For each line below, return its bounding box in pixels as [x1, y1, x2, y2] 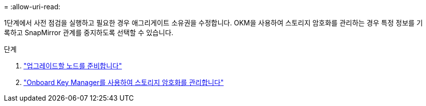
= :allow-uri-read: [4, 2, 61, 11]
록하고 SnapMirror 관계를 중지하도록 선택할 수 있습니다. [4, 28, 174, 37]
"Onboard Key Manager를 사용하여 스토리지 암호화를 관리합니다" [23, 78, 224, 86]
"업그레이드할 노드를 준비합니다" [23, 62, 122, 70]
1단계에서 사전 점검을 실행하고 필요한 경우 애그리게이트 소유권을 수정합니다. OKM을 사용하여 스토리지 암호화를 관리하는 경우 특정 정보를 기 [4, 19, 423, 27]
